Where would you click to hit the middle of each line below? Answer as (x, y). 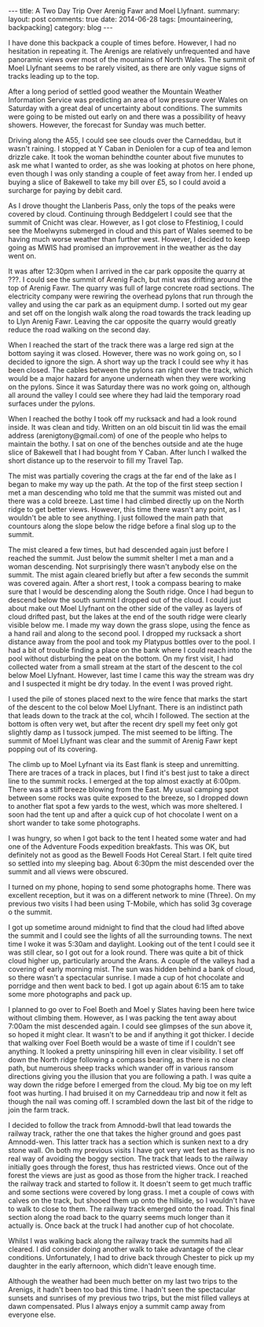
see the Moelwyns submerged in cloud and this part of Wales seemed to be (130, 231)
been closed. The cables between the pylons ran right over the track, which (131, 370)
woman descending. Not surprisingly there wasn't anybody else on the (123, 566)
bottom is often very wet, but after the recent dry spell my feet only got (123, 724)
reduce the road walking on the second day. (79, 330)
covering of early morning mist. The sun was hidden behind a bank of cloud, (132, 969)
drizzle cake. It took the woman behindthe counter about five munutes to (126, 157)
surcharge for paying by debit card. (66, 190)
